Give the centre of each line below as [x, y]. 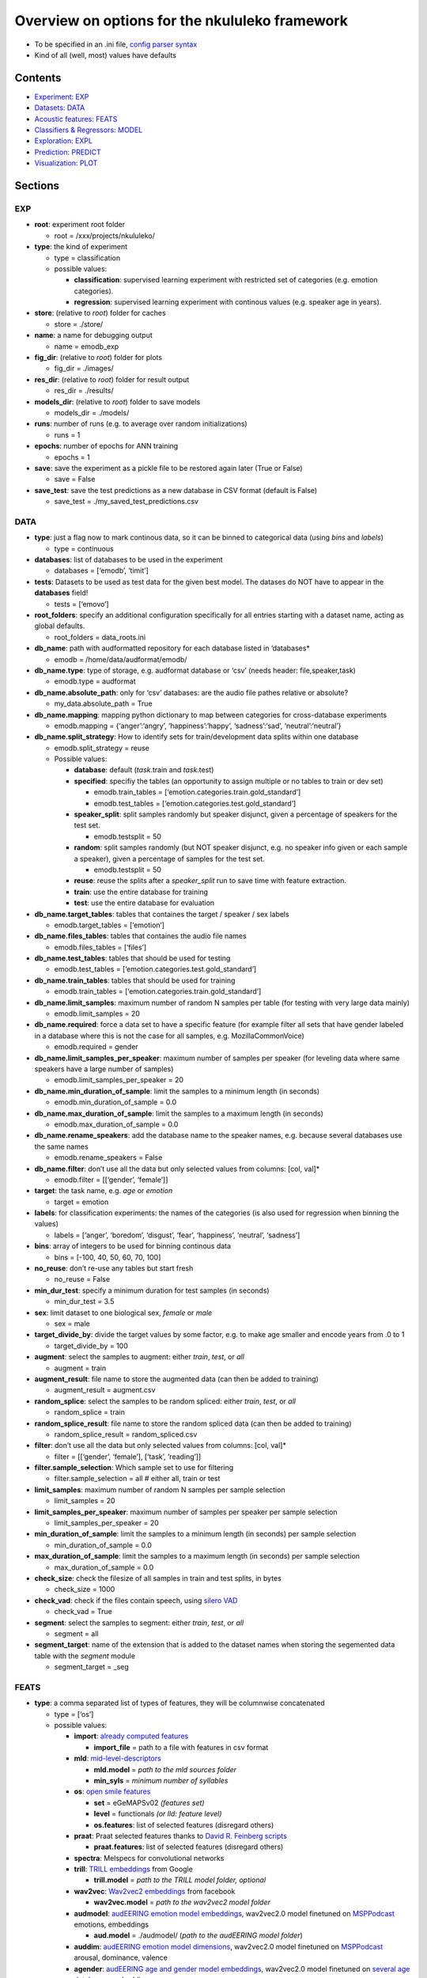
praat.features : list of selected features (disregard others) [189, 1847]
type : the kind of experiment [81, 247]
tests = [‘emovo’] [82, 604]
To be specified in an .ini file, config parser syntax [116, 44]
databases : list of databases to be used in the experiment [128, 560]
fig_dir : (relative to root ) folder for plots [98, 358]
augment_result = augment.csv [105, 1390]
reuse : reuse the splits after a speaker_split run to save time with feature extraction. [210, 881]
